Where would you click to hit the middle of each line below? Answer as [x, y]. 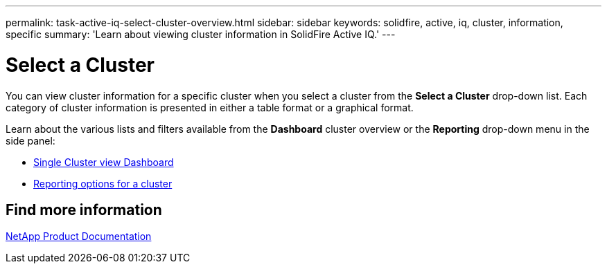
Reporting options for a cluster [103, 183]
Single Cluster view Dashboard [104, 162]
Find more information [84, 210]
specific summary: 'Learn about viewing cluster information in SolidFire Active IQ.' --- [201, 34]
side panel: [30, 140]
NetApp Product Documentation [79, 236]
